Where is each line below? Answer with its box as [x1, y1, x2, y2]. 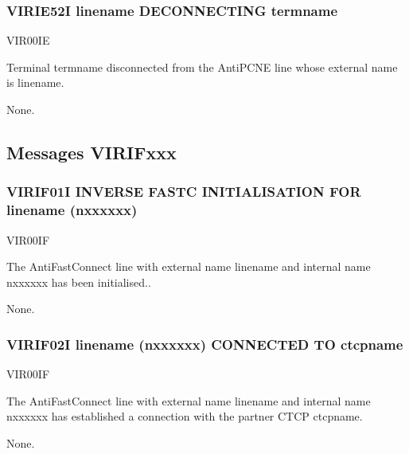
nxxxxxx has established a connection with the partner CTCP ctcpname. [6, 408, 363, 425]
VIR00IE [6, 32, 50, 49]
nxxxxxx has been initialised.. [6, 273, 151, 290]
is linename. [6, 74, 64, 91]
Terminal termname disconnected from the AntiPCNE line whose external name [6, 58, 398, 75]
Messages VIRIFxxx [6, 139, 177, 164]
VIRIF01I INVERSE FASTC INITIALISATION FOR [6, 182, 361, 202]
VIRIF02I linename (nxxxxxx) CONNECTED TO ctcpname [6, 334, 403, 354]
